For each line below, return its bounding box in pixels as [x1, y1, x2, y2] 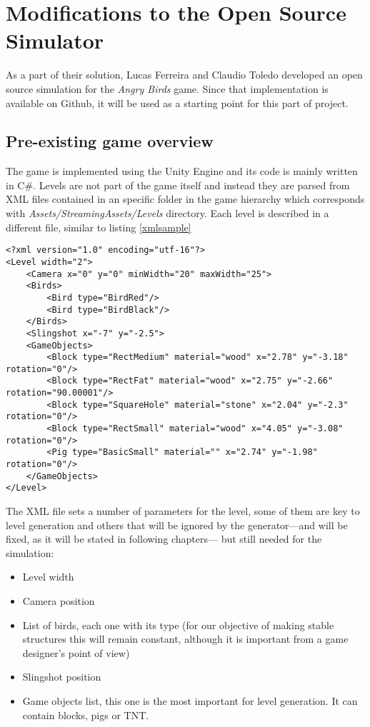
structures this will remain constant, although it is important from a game [22, 631, 349, 646]
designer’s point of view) [22, 645, 130, 660]
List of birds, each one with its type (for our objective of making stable [22, 617, 334, 632]
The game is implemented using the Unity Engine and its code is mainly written [6, 164, 358, 179]
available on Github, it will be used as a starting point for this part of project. [6, 95, 349, 110]
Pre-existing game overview [6, 130, 214, 152]
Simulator [6, 26, 104, 55]
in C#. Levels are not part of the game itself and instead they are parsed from [6, 177, 350, 192]
